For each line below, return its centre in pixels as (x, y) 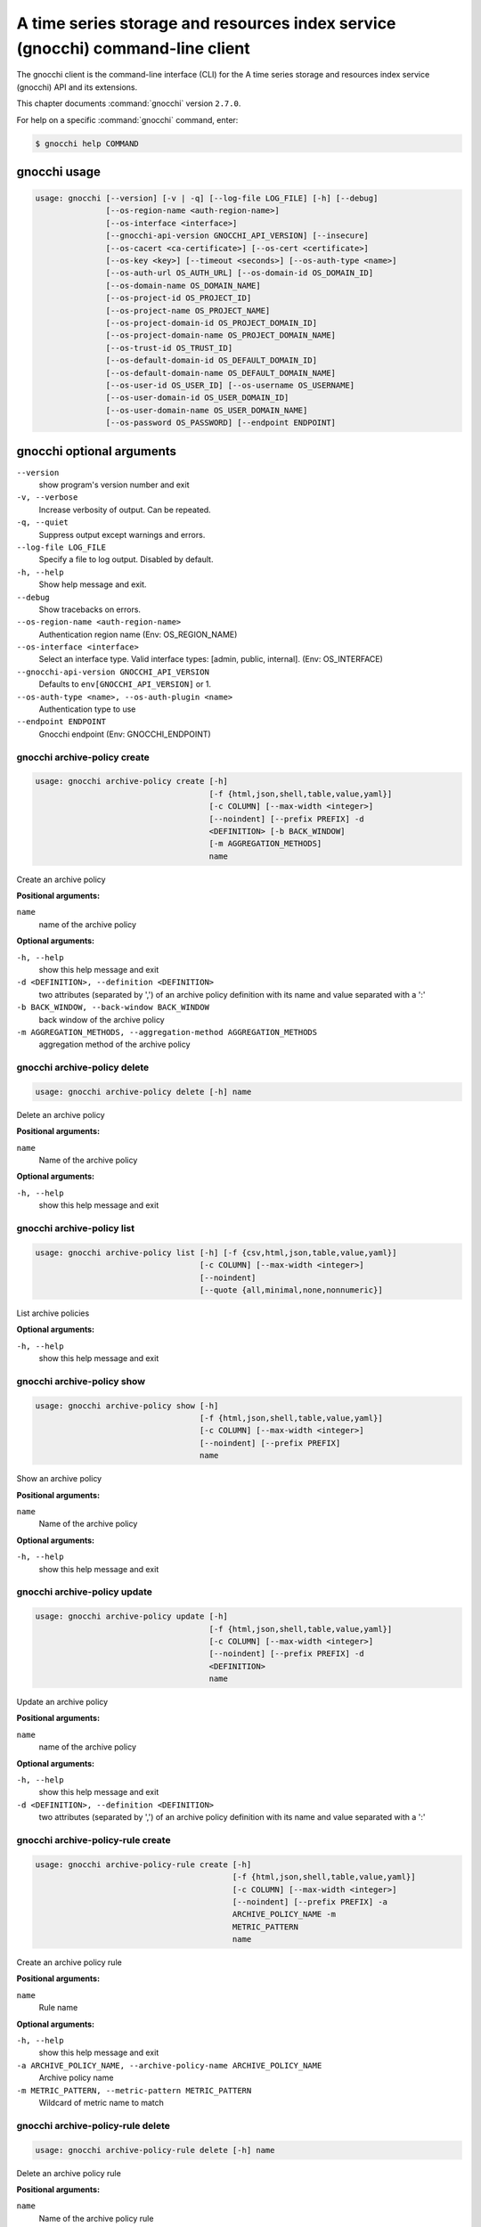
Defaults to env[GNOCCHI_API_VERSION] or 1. (125, 684)
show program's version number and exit (114, 485)
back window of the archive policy (102, 1019)
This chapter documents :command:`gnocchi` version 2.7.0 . (129, 103)
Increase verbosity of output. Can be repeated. (125, 510)
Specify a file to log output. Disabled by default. (126, 559)
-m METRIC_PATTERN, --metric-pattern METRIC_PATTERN (134, 2090)
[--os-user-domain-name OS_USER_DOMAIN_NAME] (207, 410)
